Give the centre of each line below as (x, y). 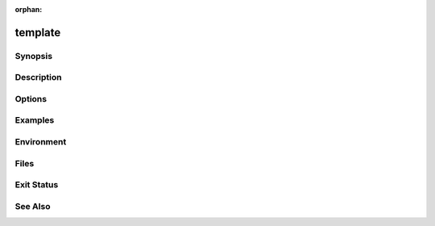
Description (38, 77)
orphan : (29, 9)
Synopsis (33, 56)
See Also (33, 206)
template (38, 32)
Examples (35, 120)
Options (31, 98)
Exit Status (37, 185)
